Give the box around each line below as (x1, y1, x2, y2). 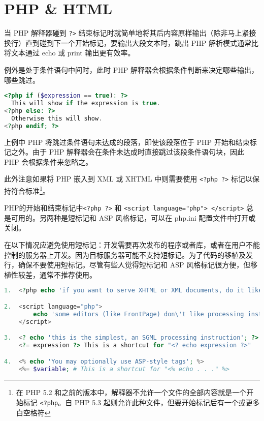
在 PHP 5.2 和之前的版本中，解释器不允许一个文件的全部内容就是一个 (16, 387, 247, 398)
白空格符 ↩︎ (16, 407, 51, 417)
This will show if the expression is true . (11, 100, 160, 107)
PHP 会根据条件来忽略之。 (4, 156, 93, 167)
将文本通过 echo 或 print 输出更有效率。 (4, 47, 135, 58)
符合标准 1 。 (11, 184, 50, 196)
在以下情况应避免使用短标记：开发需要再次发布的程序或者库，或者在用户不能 (4, 239, 260, 250)
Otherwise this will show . (11, 114, 103, 122)
